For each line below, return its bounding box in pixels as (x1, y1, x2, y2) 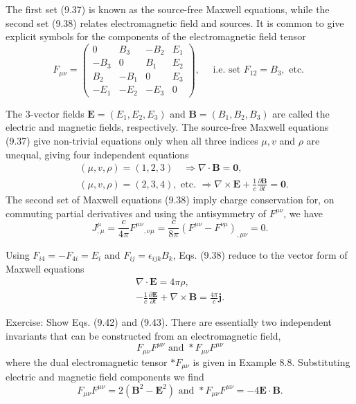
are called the (272, 106, 330, 120)
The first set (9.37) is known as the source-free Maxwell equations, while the (6, 2, 330, 16)
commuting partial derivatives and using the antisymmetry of (6, 205, 267, 220)
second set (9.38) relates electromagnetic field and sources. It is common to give (6, 15, 344, 30)
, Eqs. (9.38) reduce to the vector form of (172, 247, 348, 261)
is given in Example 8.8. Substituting (193, 354, 350, 369)
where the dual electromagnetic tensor (6, 354, 168, 369)
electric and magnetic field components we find (6, 369, 204, 384)
